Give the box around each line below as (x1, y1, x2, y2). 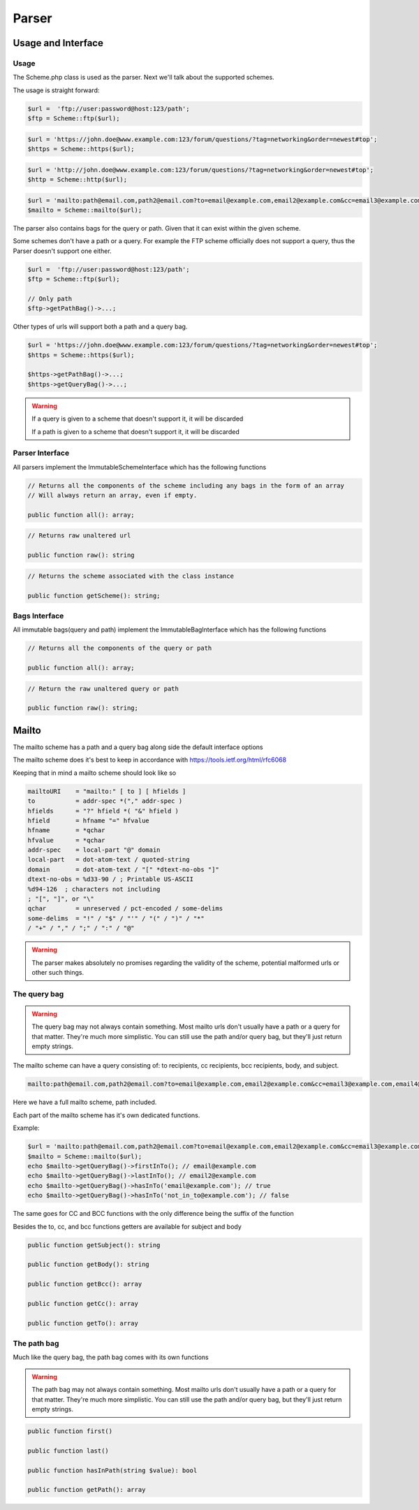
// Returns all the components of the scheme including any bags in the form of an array (27, 481, 345, 489)
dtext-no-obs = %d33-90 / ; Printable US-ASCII (27, 876, 193, 883)
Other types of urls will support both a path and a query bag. (13, 322, 188, 331)
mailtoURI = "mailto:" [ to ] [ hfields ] (27, 787, 186, 795)
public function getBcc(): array (27, 1280, 142, 1288)
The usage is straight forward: (13, 86, 100, 94)
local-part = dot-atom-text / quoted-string (27, 856, 190, 864)
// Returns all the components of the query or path (27, 644, 212, 653)
